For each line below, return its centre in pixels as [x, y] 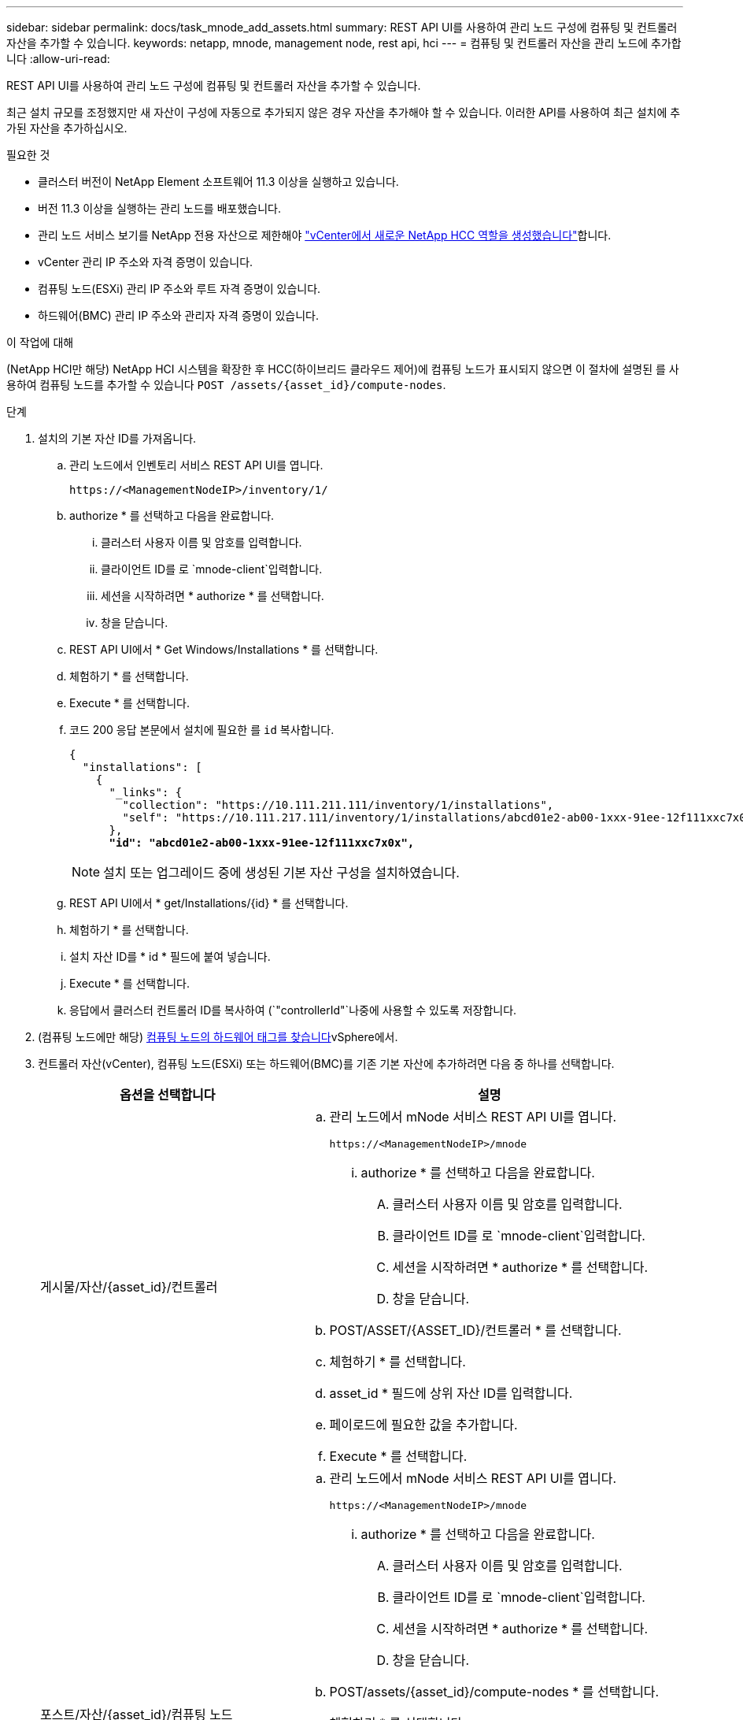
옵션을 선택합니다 [168, 1095]
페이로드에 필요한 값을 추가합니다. [423, 1425]
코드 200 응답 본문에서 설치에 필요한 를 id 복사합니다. [202, 730]
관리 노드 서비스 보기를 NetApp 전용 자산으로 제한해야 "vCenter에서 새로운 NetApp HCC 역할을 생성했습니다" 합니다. [325, 235]
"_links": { [146, 792]
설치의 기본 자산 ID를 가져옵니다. [117, 438]
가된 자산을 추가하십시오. [67, 128]
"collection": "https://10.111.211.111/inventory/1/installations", [338, 805]
